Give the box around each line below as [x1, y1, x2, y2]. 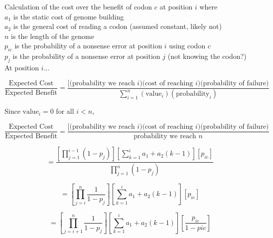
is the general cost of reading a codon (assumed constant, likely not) [13, 21, 222, 31]
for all [56, 106, 74, 116]
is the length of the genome [11, 30, 94, 41]
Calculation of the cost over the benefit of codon [4, 1, 152, 11]
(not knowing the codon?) [167, 51, 247, 61]
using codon [169, 40, 206, 51]
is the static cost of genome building [13, 11, 124, 21]
